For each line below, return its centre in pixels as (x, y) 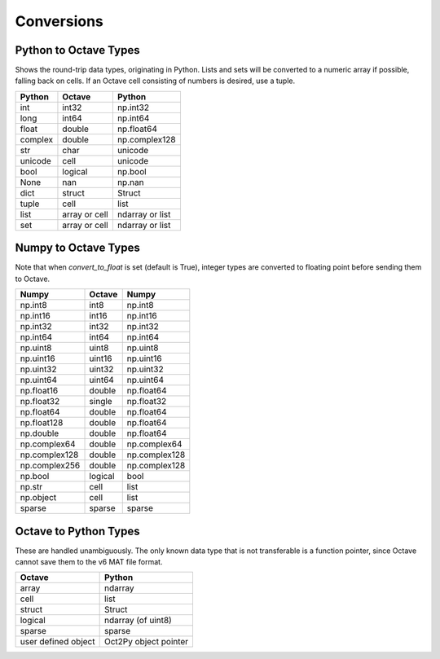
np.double (40, 433)
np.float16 (39, 391)
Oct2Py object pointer (146, 642)
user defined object (57, 642)
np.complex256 (50, 466)
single (101, 402)
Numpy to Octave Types (77, 248)
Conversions (59, 21)
